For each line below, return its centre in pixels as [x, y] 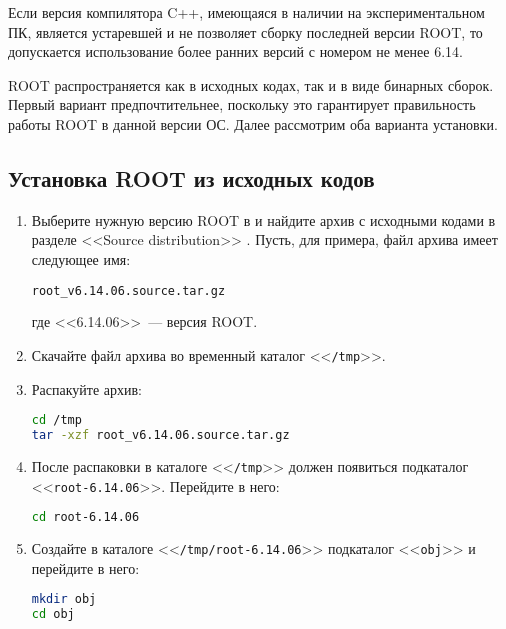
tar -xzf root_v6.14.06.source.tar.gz [160, 435]
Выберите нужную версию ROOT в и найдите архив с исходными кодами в [263, 219]
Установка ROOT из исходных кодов [191, 177]
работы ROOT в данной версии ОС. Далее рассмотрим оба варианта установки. [253, 123]
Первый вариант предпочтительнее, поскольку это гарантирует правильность [242, 104]
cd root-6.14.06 [85, 517]
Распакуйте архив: [87, 388]
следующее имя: [81, 258]
